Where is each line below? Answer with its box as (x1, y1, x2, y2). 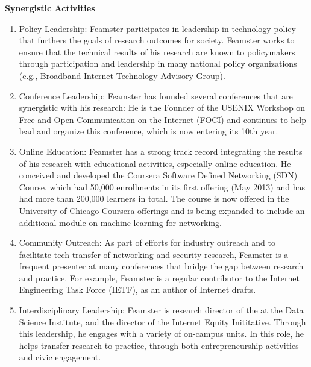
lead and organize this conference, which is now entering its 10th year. (19, 125, 278, 137)
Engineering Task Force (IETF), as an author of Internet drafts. (19, 283, 256, 296)
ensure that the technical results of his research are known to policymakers (19, 45, 295, 58)
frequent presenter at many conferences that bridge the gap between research (19, 260, 304, 272)
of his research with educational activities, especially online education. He (19, 157, 291, 169)
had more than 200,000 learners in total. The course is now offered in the (19, 192, 289, 205)
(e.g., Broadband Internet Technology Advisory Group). (19, 69, 225, 81)
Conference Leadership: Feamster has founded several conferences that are (19, 89, 293, 102)
